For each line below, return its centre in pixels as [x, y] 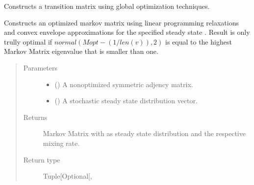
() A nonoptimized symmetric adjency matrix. [124, 84]
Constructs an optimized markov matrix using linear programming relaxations [121, 22]
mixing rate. [61, 143]
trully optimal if [28, 41]
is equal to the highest [199, 41]
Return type [42, 159]
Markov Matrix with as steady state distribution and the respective [144, 133]
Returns [35, 117]
